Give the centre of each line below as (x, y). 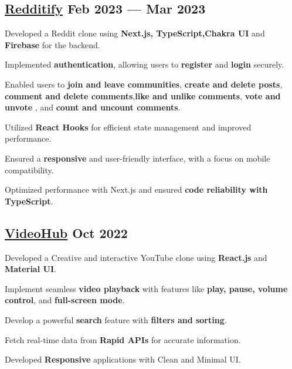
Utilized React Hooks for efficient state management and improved (128, 127)
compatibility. (29, 170)
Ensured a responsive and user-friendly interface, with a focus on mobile (137, 158)
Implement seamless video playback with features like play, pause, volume (146, 288)
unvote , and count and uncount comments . (93, 107)
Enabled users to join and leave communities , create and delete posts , (144, 84)
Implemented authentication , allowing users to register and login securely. (145, 64)
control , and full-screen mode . (65, 300)
